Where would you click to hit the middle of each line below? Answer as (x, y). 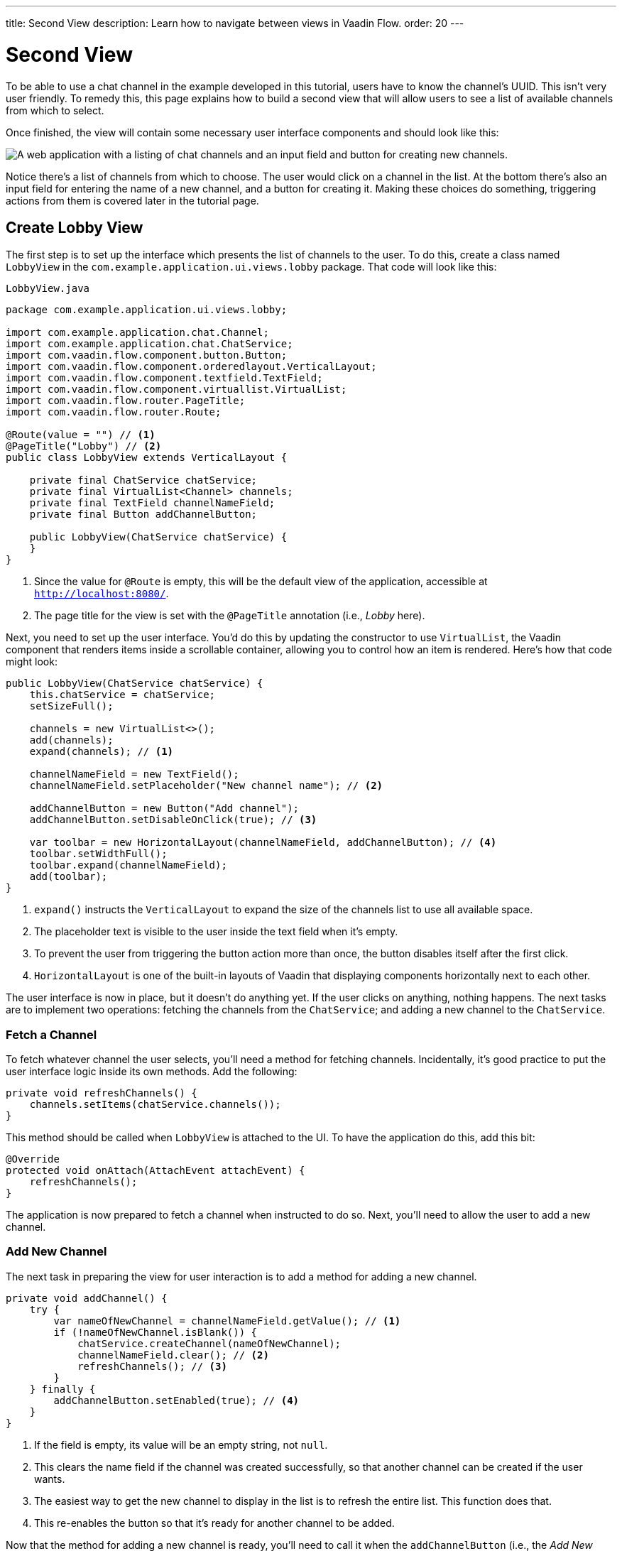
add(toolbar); (69, 877)
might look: (32, 662)
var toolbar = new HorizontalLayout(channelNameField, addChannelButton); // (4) (263, 843)
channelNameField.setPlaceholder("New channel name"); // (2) (206, 786)
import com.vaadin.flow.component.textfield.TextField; (164, 378)
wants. (50, 1479)
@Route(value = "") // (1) (81, 435)
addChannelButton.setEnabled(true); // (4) (176, 1400)
